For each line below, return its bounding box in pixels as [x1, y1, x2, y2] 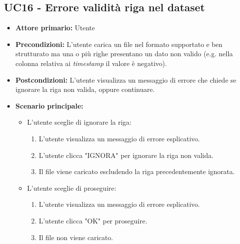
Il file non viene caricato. [39, 232, 113, 242]
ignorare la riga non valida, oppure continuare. [15, 84, 155, 94]
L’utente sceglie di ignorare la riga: [27, 117, 131, 127]
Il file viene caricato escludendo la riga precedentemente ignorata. [39, 166, 235, 177]
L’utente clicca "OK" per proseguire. [39, 215, 148, 225]
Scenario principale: [15, 100, 84, 111]
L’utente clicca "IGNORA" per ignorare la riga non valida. [39, 150, 214, 160]
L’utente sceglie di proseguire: [27, 182, 116, 193]
